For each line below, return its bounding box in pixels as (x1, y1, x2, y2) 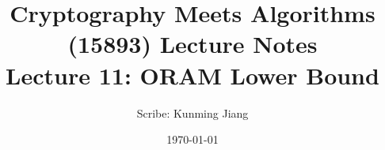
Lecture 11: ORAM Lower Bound (6, 58, 379, 91)
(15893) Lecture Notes (67, 28, 318, 60)
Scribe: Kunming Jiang (136, 104, 249, 121)
